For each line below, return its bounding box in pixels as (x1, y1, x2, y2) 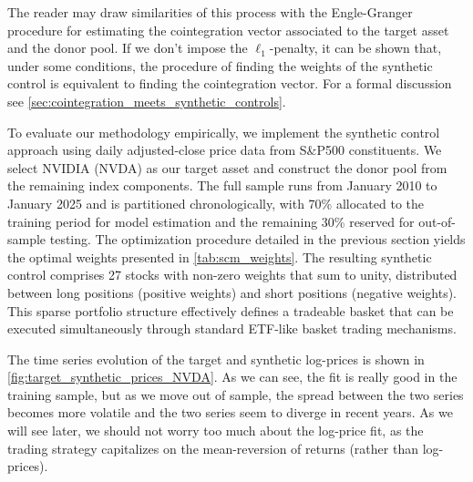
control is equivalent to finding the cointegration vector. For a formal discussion (7, 74, 452, 93)
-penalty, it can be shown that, (269, 38, 442, 57)
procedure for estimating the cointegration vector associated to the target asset (7, 20, 449, 39)
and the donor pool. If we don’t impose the (7, 38, 248, 57)
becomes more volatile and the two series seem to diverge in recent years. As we (7, 403, 453, 422)
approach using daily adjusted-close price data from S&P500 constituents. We (7, 140, 442, 159)
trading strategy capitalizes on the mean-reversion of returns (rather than (7, 438, 418, 457)
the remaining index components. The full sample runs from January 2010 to (7, 176, 437, 195)
